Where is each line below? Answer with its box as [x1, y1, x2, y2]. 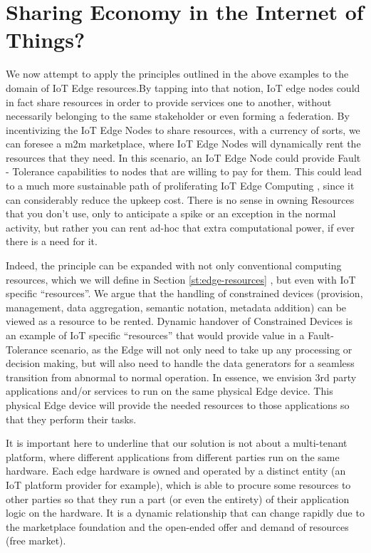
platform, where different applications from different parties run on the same [6, 449, 340, 464]
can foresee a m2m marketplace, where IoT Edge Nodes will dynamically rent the [6, 136, 361, 151]
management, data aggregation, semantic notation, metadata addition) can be [6, 299, 347, 314]
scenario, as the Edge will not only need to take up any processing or [51, 341, 352, 356]
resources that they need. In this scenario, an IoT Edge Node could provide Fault [6, 150, 361, 165]
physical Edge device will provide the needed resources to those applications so [6, 397, 350, 412]
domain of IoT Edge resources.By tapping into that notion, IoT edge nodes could [6, 80, 360, 95]
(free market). [6, 533, 66, 548]
